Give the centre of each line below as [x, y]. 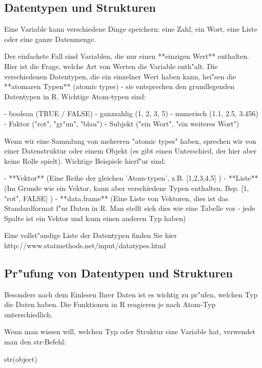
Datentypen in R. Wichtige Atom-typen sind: [75, 96]
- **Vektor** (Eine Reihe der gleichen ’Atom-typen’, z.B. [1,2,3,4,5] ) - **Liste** [131, 178]
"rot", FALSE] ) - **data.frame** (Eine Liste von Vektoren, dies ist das [116, 198]
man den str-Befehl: [35, 342]
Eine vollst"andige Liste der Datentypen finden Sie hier [91, 235]
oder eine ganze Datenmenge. [50, 39]
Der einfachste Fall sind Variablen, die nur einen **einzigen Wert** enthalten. [127, 56]
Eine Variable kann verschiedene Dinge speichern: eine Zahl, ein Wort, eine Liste [131, 29]
